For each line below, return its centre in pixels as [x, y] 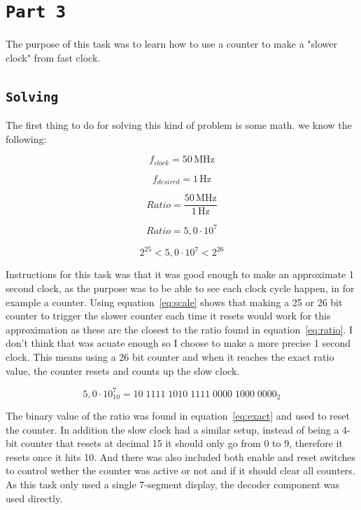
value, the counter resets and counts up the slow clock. [123, 370]
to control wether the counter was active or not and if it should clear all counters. [180, 470]
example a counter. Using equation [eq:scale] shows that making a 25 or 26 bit [174, 302]
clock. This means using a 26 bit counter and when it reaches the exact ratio [170, 356]
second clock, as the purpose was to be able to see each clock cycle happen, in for [180, 288]
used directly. [34, 498]
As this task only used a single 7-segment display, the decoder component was [172, 484]
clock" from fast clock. [53, 57]
